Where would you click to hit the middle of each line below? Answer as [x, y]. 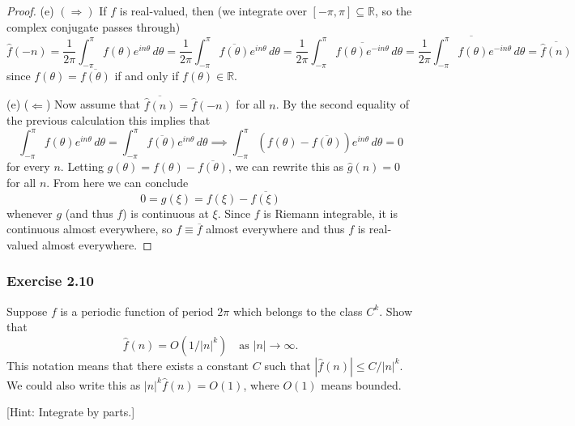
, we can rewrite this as [286, 166]
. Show [396, 311]
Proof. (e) [30, 11]
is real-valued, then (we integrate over [213, 11]
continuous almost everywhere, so [89, 229]
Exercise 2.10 [51, 281]
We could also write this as [74, 384]
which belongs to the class [298, 311]
